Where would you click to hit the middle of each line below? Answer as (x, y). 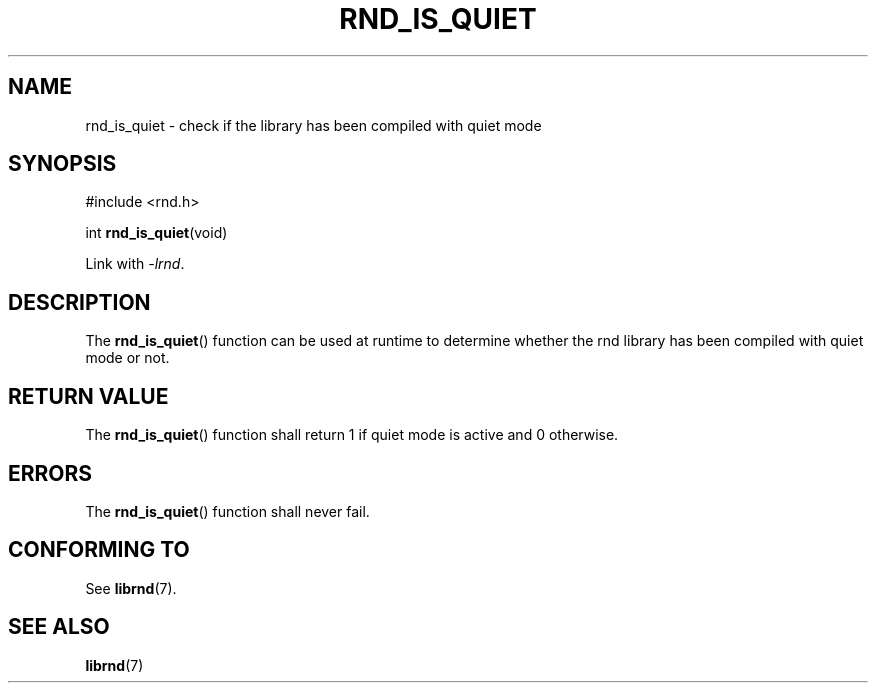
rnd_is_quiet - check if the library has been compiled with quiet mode (313, 125)
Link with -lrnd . (135, 264)
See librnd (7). (131, 588)
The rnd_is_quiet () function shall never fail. (227, 511)
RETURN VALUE (88, 396)
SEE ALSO (59, 627)
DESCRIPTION (79, 302)
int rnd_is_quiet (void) (156, 233)
